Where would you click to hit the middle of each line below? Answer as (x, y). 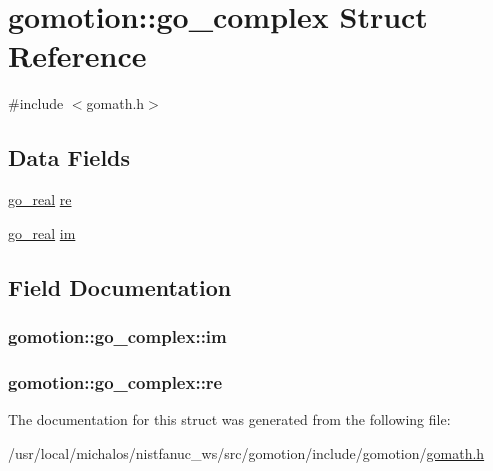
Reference (77, 55)
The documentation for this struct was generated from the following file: (229, 419)
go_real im (42, 232)
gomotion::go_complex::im (117, 336)
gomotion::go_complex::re (115, 381)
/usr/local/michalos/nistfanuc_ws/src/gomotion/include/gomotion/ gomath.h (246, 452)
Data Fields (69, 157)
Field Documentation (120, 286)
